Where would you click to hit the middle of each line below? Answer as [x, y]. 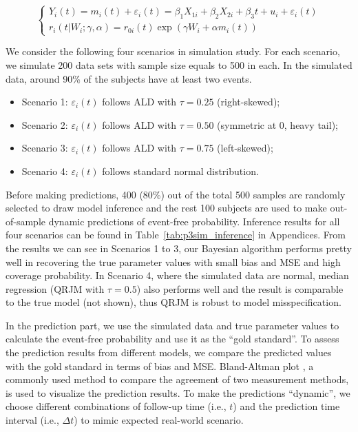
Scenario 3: [45, 148]
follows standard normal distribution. [180, 171]
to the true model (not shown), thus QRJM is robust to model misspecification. [173, 302]
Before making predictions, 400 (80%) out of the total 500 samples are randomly [176, 194]
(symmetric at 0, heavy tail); [277, 124]
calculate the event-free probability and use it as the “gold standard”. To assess [172, 339]
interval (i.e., [32, 420]
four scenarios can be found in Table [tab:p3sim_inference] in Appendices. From [176, 235]
